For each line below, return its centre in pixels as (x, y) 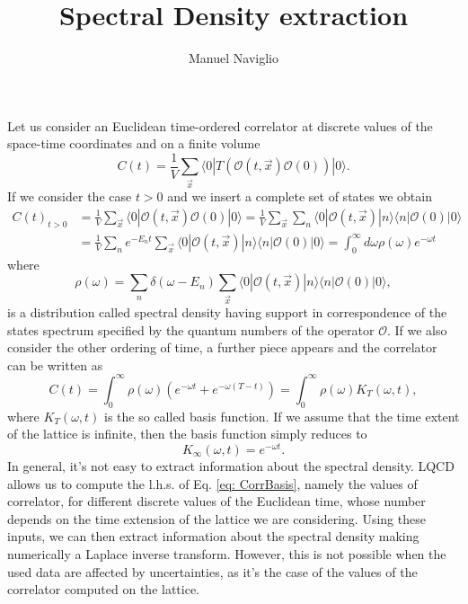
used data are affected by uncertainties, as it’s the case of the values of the (212, 571)
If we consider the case (70, 196)
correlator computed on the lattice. (104, 589)
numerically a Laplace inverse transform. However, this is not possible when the (227, 553)
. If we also (417, 329)
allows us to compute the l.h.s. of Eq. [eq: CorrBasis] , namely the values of (212, 483)
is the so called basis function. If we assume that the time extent (282, 416)
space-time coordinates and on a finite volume (134, 143)
